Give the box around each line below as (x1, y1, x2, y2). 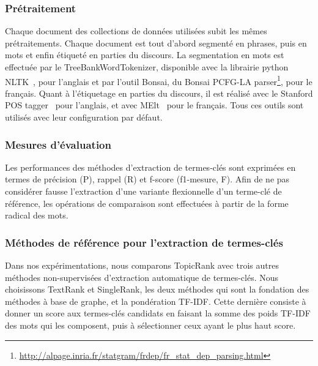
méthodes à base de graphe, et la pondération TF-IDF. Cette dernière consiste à (5, 294, 306, 307)
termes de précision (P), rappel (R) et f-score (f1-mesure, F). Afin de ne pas (5, 173, 290, 185)
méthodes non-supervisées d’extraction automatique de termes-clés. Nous (5, 271, 279, 283)
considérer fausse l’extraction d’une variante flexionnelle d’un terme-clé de (5, 185, 282, 198)
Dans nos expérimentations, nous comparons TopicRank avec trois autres (5, 259, 279, 272)
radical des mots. (5, 209, 68, 222)
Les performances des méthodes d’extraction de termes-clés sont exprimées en (5, 160, 296, 173)
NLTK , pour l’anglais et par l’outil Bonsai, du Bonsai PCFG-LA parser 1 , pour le (5, 73, 312, 88)
